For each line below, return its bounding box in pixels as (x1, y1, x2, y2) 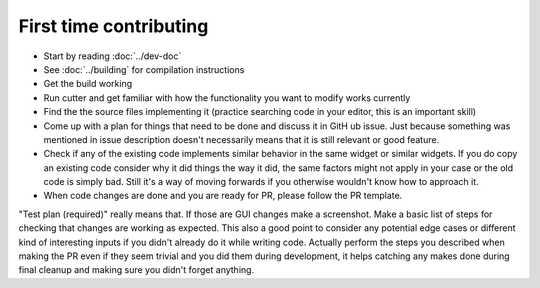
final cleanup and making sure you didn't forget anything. (18, 264, 255, 276)
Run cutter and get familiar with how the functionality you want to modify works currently (43, 91, 411, 104)
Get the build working (43, 78, 133, 90)
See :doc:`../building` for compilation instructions (43, 63, 245, 75)
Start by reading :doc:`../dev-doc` (43, 50, 182, 62)
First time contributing (18, 15, 209, 37)
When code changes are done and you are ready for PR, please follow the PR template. (43, 190, 403, 202)
